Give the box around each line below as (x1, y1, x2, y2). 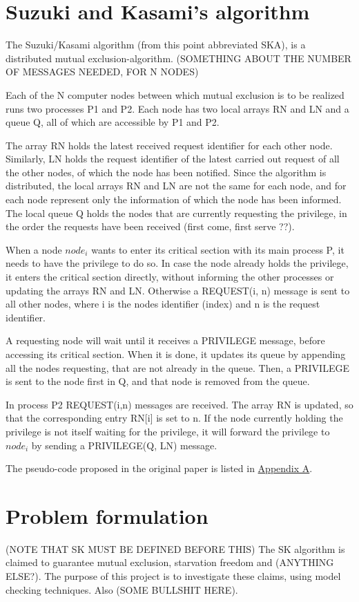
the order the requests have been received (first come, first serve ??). (6, 219, 295, 234)
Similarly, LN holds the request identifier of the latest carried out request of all (6, 151, 340, 166)
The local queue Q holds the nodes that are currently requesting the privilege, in (6, 205, 347, 220)
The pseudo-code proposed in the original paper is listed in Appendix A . (6, 461, 313, 476)
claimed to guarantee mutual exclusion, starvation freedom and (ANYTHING (6, 555, 334, 570)
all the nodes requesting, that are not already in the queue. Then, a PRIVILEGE (6, 360, 349, 375)
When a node (6, 242, 62, 256)
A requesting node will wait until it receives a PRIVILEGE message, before (6, 333, 325, 348)
